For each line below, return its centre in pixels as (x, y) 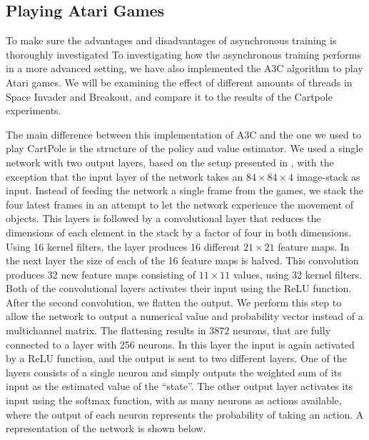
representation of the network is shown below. (106, 428)
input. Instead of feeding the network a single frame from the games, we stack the (184, 190)
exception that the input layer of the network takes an (125, 176)
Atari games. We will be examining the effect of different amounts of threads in (179, 82)
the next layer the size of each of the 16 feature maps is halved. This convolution (182, 260)
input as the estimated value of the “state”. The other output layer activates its (180, 386)
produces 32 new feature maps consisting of (101, 274)
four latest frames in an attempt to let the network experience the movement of (180, 204)
